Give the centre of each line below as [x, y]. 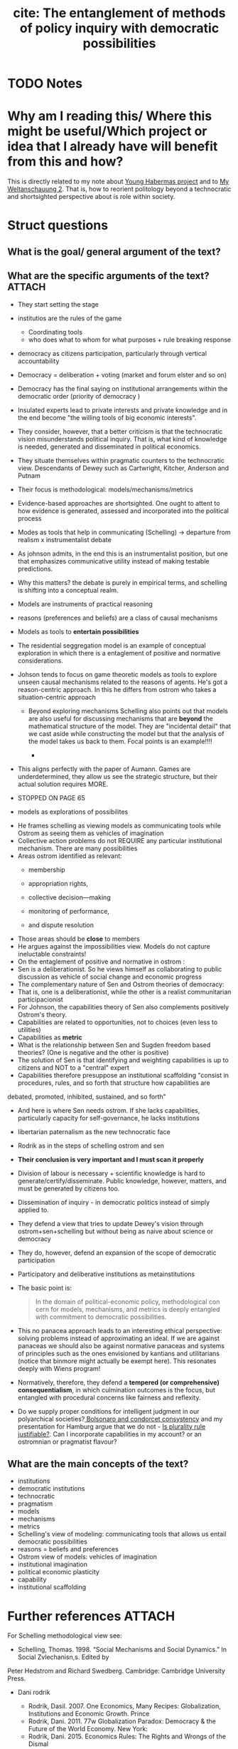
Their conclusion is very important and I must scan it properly [110, 1159]
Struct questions [58, 225]
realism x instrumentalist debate [64, 539]
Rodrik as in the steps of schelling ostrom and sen [91, 1146]
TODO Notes [45, 84]
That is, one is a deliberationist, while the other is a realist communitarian [124, 991]
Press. [17, 1678]
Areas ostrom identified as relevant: [70, 856]
